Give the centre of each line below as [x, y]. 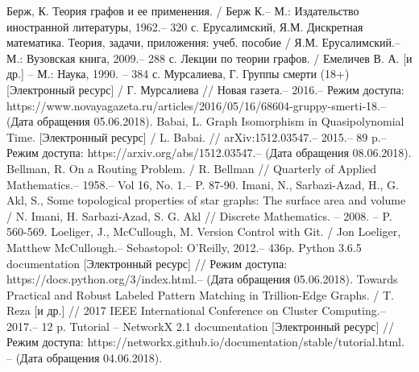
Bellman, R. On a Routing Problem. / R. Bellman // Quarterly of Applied [192, 168]
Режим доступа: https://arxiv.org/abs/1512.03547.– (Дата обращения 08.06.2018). [209, 153]
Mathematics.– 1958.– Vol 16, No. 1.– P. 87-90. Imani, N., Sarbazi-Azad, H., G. [203, 184]
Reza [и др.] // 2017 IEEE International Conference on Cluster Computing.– [196, 310]
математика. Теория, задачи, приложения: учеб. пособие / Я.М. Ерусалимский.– [203, 42]
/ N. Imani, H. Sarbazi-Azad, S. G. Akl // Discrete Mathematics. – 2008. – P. [199, 215]
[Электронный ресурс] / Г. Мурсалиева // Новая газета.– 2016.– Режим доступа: [205, 89]
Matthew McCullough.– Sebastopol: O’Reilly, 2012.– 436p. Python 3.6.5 [184, 247]
